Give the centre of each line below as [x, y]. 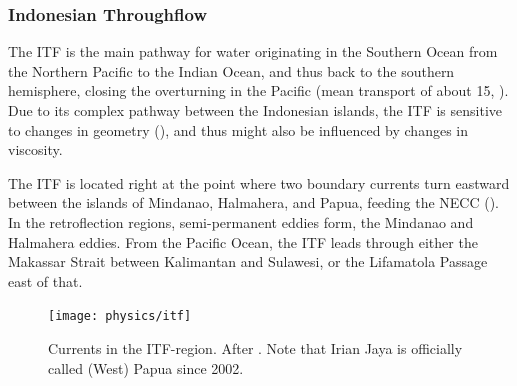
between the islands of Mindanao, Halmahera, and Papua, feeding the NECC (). [254, 202]
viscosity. [35, 149]
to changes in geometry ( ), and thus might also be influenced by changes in [238, 129]
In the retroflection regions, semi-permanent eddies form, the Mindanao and [241, 221]
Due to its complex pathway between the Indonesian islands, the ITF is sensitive [255, 110]
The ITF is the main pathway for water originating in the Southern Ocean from [253, 51]
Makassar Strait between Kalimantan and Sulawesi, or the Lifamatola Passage [248, 261]
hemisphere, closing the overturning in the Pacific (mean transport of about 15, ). [258, 90]
